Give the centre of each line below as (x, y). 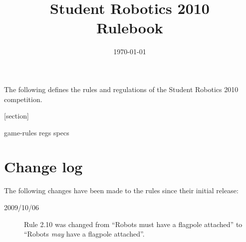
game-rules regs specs (37, 132)
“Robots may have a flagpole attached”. (84, 234)
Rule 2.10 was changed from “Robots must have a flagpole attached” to (133, 224)
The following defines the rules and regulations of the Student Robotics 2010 (121, 89)
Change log (43, 167)
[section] (16, 116)
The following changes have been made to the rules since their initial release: (121, 190)
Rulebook (130, 28)
